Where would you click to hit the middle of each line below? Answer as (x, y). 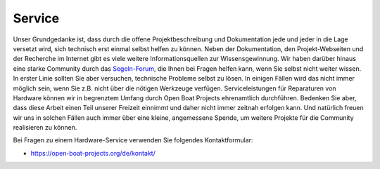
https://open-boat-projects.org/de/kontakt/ (93, 153)
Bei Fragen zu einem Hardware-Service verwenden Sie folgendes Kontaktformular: (133, 140)
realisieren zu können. (45, 128)
